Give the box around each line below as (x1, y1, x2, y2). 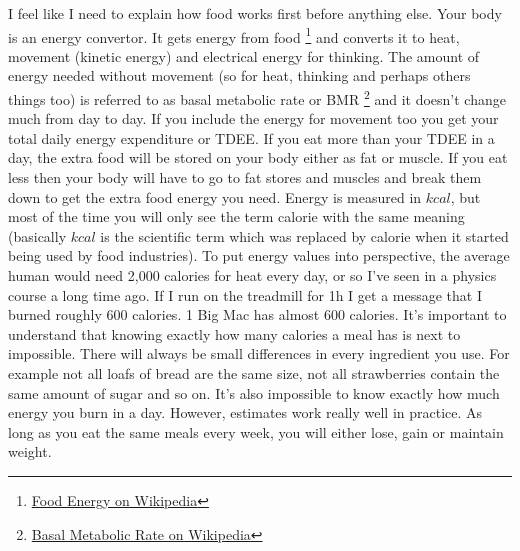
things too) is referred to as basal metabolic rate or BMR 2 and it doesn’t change (8, 86, 506, 109)
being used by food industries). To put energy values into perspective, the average (8, 245, 510, 266)
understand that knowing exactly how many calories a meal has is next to (8, 323, 461, 344)
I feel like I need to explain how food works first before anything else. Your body (8, 3, 502, 23)
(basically (8, 225, 67, 246)
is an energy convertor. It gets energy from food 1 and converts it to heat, (8, 23, 460, 47)
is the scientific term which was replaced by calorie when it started (100, 225, 509, 246)
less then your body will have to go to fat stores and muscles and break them (8, 167, 482, 188)
